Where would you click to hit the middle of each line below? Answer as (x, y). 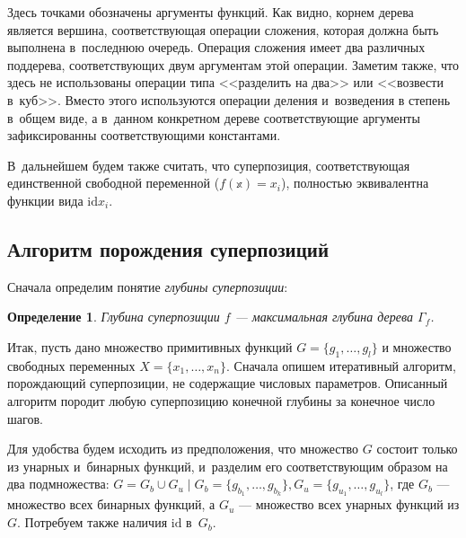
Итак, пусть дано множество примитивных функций (150, 346)
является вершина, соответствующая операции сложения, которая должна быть (223, 29)
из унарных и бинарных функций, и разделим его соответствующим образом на (228, 466)
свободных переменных (71, 365)
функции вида (45, 200)
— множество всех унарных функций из (349, 504)
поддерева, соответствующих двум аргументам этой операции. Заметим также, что (233, 64)
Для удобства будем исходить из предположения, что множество (183, 449)
